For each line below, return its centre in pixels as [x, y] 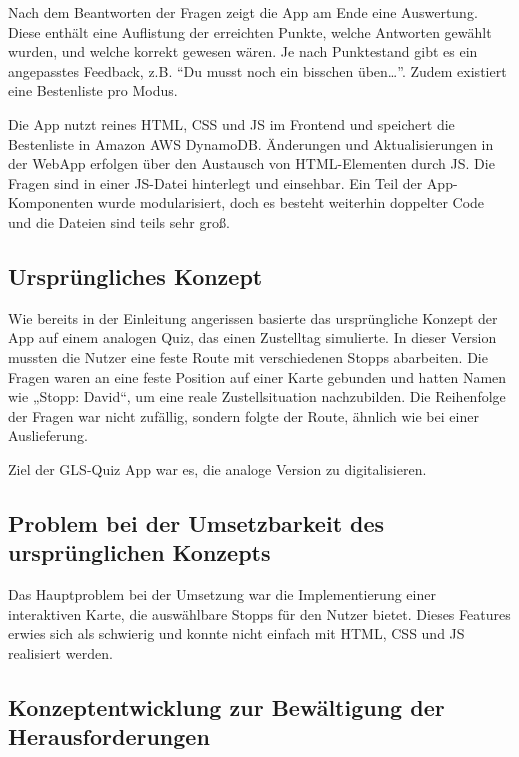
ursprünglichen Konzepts [139, 552]
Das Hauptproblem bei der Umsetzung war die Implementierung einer [222, 594]
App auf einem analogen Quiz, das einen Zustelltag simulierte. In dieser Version [252, 337]
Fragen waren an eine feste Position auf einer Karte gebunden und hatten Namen [257, 376]
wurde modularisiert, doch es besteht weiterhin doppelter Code [291, 202]
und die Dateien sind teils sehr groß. [119, 221]
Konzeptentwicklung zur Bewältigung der [226, 706]
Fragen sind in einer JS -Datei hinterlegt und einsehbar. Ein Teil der [215, 182]
